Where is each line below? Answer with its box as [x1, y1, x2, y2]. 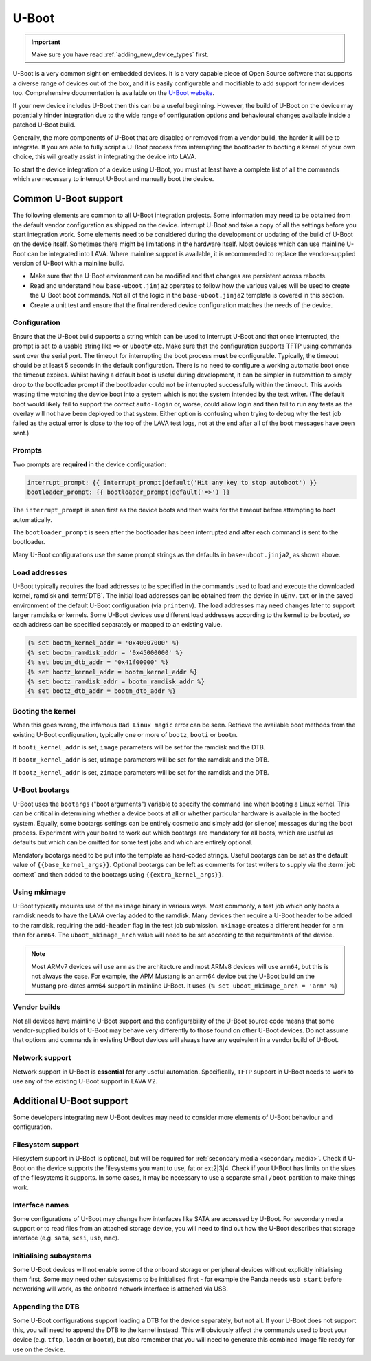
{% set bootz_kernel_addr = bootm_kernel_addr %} [27, 668, 198, 676]
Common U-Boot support [12, 193, 124, 205]
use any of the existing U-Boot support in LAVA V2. [12, 1077, 158, 1085]
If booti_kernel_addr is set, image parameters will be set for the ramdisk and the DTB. [12, 742, 266, 751]
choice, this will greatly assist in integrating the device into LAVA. [12, 152, 197, 161]
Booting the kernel [12, 706, 76, 716]
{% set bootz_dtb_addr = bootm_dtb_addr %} [27, 687, 177, 695]
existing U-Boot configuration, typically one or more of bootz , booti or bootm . [12, 730, 238, 738]
